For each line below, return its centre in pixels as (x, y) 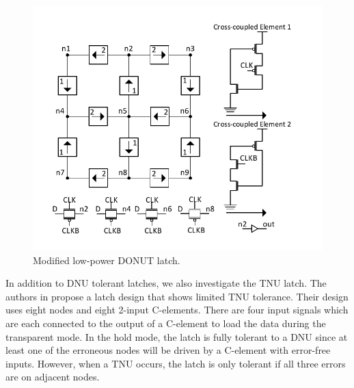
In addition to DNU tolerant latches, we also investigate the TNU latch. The (166, 283)
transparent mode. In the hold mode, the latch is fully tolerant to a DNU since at (177, 336)
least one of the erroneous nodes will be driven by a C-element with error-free (168, 350)
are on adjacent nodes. (53, 377)
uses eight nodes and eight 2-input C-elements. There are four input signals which (177, 310)
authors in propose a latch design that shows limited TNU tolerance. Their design (177, 296)
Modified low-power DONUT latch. (107, 260)
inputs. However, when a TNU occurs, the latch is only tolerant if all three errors (176, 363)
